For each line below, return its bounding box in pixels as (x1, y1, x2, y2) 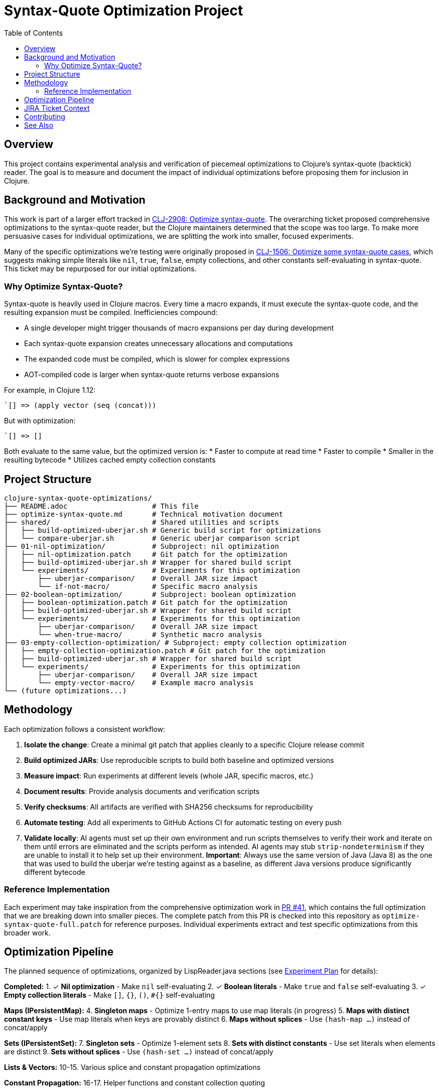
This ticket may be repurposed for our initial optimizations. (4, 264, 197, 273)
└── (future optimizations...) (4, 687, 127, 695)
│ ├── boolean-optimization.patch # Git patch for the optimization (4, 598, 287, 607)
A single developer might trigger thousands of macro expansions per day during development (24, 324, 334, 333)
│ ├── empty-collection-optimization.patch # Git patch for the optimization (4, 647, 326, 655)
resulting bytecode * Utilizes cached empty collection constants (4, 455, 216, 464)
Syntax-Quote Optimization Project (4, 2, 243, 19)
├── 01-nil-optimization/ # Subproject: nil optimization (4, 542, 279, 551)
